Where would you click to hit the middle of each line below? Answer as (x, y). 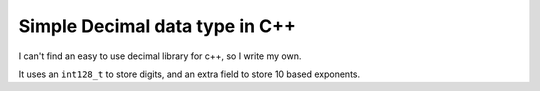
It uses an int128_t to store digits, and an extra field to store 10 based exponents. (189, 74)
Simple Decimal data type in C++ (157, 26)
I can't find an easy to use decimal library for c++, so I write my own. (160, 56)
